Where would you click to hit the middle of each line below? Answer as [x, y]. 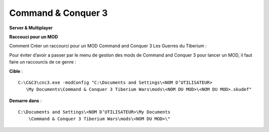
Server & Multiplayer [31, 28]
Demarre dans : [25, 100]
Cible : [16, 71]
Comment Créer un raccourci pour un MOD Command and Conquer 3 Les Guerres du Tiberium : [108, 46]
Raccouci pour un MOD [34, 37]
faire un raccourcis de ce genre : [43, 62]
